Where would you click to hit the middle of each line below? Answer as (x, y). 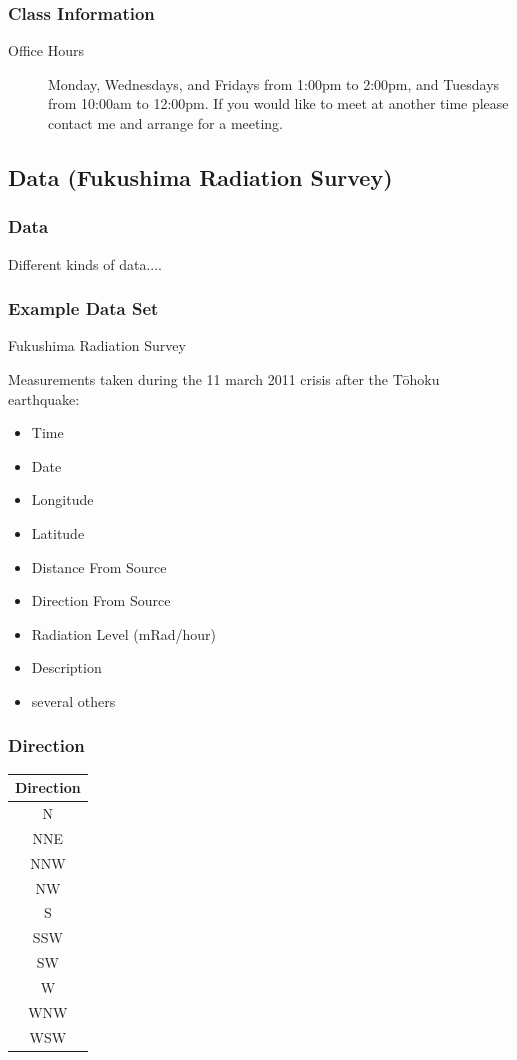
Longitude (62, 499)
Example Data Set (83, 308)
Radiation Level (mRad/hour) (123, 633)
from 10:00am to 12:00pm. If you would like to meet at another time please (278, 103)
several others (73, 700)
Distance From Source (99, 566)
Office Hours (46, 50)
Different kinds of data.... (85, 263)
